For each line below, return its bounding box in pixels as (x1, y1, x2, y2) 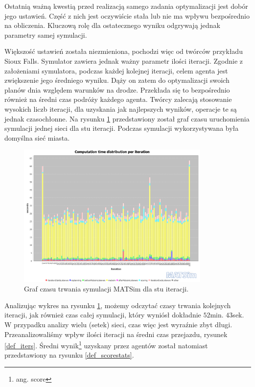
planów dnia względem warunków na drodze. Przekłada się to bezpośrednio (4, 84, 230, 95)
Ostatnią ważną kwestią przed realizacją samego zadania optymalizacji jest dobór (4, 1, 248, 11)
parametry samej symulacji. (4, 29, 87, 40)
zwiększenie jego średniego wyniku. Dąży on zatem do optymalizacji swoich (4, 75, 230, 85)
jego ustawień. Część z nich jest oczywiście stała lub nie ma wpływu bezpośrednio (4, 10, 250, 21)
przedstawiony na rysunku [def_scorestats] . (4, 350, 134, 360)
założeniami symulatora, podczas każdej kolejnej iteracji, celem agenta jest (4, 65, 228, 75)
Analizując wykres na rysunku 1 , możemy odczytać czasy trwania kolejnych (4, 300, 231, 310)
